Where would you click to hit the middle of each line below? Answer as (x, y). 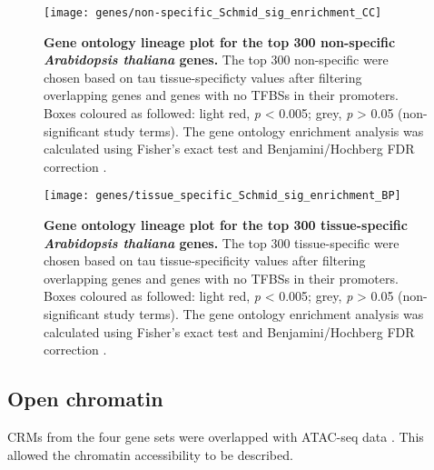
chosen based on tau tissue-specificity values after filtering (205, 260)
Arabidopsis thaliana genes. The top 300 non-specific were (216, 60)
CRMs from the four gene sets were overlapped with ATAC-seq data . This (216, 437)
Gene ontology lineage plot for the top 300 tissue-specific (226, 225)
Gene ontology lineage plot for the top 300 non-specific (220, 41)
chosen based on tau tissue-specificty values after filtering (203, 77)
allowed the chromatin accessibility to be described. (150, 454)
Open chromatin (85, 399)
